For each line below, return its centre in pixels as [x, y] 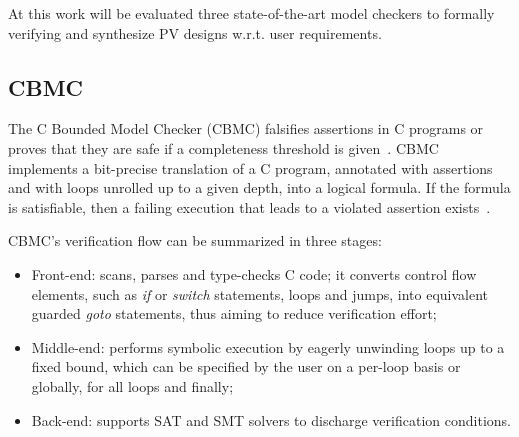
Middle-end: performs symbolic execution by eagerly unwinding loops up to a [268, 346]
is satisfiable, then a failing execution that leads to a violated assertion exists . [249, 206]
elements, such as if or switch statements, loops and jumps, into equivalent [260, 293]
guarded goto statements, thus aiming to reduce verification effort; [234, 313]
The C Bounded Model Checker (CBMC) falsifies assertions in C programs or [246, 128]
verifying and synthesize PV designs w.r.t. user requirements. [195, 32]
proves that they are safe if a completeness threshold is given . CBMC [223, 147]
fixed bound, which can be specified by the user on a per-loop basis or [246, 366]
